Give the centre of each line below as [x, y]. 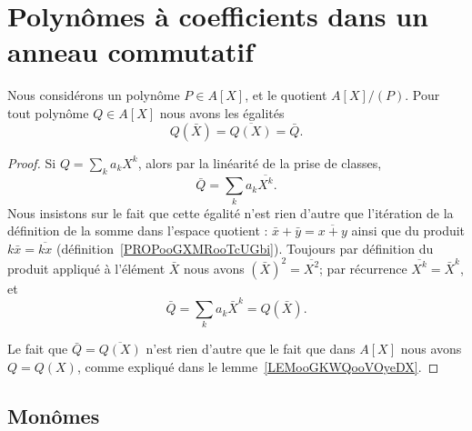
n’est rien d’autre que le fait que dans [251, 349]
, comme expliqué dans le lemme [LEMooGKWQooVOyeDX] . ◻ [258, 367]
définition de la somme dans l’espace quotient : [138, 231]
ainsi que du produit [408, 231]
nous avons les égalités [222, 112]
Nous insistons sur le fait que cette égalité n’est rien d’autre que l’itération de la [231, 212]
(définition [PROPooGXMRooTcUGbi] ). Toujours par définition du [245, 248]
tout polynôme [48, 112]
